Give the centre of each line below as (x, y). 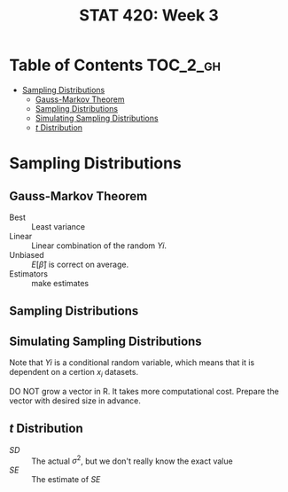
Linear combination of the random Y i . (99, 246)
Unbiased (27, 254)
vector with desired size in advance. (75, 401)
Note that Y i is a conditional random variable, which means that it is (132, 363)
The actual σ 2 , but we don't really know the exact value (132, 460)
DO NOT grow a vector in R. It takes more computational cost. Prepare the (144, 391)
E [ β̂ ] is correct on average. (80, 264)
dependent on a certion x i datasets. (74, 373)
